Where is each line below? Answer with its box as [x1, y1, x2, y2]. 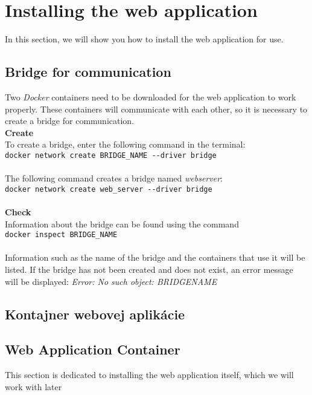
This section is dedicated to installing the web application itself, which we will [5, 368, 294, 381]
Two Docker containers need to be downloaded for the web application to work [5, 90, 296, 103]
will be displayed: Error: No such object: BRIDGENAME [5, 275, 217, 287]
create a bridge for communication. [5, 114, 135, 127]
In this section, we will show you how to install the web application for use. [5, 33, 284, 45]
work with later [5, 380, 62, 393]
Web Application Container [5, 340, 180, 359]
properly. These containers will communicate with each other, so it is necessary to [5, 102, 308, 115]
